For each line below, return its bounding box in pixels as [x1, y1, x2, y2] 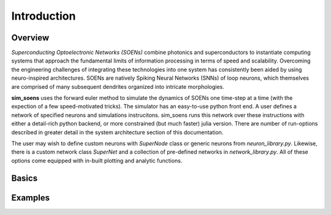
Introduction [11, 9, 76, 23]
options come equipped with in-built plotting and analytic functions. [11, 157, 183, 164]
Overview [11, 32, 50, 43]
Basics [11, 173, 38, 183]
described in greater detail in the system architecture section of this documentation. [11, 129, 224, 136]
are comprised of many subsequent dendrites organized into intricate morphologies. [11, 83, 224, 90]
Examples [11, 192, 50, 203]
